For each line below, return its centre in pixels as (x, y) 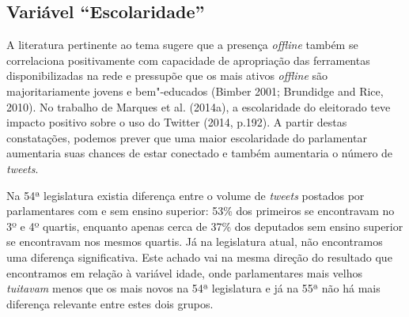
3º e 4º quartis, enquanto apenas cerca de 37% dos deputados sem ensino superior (205, 226)
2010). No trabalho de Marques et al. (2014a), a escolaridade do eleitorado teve (199, 106)
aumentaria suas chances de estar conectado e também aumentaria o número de (200, 153)
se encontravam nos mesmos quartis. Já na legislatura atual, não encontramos (195, 242)
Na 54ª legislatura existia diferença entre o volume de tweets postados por (186, 195)
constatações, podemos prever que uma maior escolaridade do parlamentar (187, 137)
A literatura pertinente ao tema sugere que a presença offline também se (182, 45)
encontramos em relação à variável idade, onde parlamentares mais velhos (185, 272)
